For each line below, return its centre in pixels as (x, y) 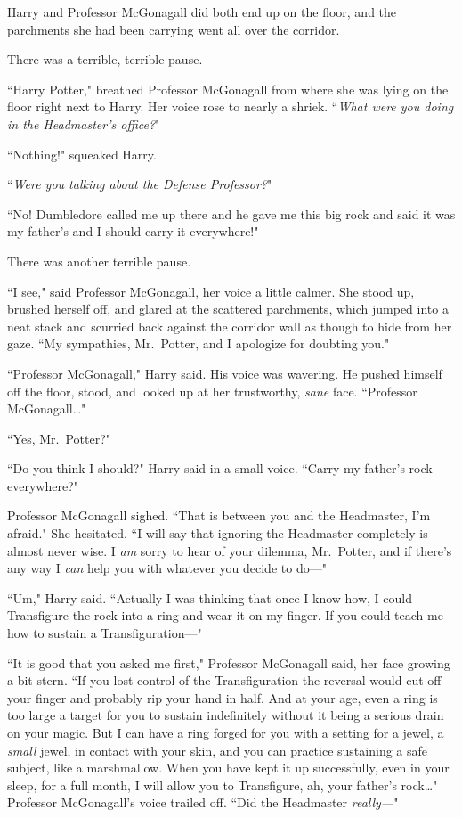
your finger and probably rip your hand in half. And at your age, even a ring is (223, 697)
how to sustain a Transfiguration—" (105, 633)
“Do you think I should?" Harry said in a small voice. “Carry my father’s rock (220, 468)
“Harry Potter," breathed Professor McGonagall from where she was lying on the (228, 89)
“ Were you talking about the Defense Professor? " (140, 184)
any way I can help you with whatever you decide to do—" (167, 568)
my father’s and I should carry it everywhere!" (133, 231)
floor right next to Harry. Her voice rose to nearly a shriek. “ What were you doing (231, 106)
